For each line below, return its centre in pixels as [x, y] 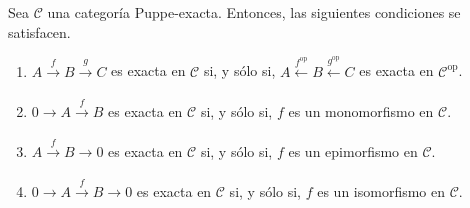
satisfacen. [39, 31]
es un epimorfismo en [353, 150]
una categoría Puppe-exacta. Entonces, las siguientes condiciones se [254, 12]
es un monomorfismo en [361, 110]
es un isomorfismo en [381, 191]
